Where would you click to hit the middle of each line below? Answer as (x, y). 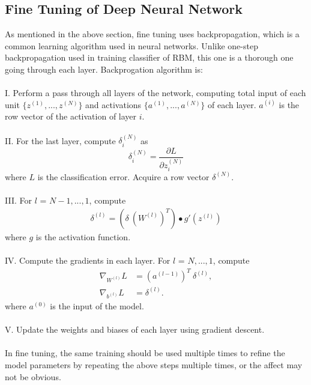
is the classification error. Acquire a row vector (123, 176)
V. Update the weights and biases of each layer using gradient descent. (135, 329)
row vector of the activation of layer (71, 116)
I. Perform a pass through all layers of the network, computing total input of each (155, 93)
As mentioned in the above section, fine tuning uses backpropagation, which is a (152, 34)
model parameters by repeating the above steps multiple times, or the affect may (154, 364)
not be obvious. (33, 376)
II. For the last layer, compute (60, 140)
